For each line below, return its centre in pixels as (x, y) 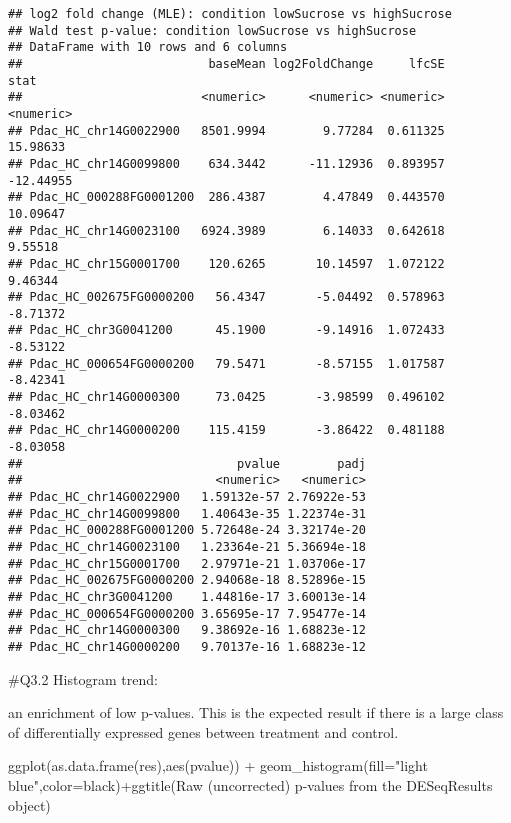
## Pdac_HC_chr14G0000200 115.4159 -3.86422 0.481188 (226, 430)
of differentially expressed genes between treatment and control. (203, 731)
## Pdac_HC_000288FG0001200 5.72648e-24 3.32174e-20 (187, 530)
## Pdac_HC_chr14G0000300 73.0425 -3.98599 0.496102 (226, 397)
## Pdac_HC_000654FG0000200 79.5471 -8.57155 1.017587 (226, 363)
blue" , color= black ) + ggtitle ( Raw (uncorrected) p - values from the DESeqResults (250, 784)
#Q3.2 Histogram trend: (83, 678)
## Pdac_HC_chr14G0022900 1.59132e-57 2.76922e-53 (187, 497)
